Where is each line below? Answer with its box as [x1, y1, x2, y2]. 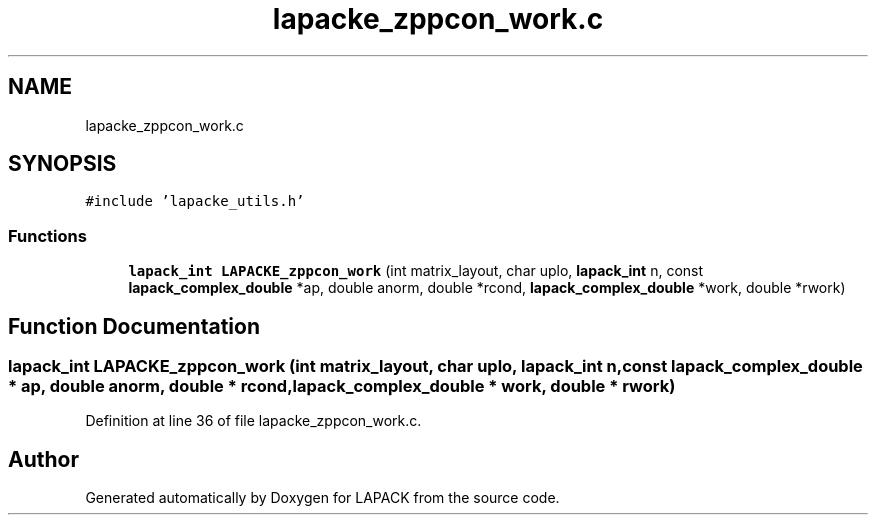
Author [8, 446, 79, 472]
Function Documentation [8, 313, 260, 339]
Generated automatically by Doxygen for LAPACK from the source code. [85, 489, 560, 507]
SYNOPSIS [8, 151, 117, 177]
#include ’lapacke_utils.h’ [85, 193, 305, 210]
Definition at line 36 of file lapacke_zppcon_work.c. [85, 412, 422, 430]
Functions [8, 225, 87, 246]
